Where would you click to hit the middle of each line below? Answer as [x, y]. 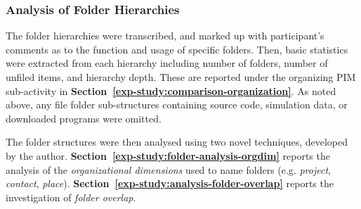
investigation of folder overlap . [71, 197]
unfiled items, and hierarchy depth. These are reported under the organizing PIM [181, 77]
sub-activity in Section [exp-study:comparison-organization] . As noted [171, 90]
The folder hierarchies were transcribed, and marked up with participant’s [165, 36]
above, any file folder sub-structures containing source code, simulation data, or [177, 104]
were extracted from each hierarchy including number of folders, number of [167, 63]
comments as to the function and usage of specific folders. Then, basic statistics [177, 49]
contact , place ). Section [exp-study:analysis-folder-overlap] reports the [170, 183]
